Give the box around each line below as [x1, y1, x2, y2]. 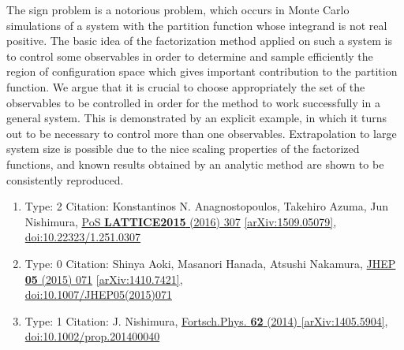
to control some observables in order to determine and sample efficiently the [6, 47, 373, 64]
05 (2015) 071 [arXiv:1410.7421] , [24, 270, 183, 287]
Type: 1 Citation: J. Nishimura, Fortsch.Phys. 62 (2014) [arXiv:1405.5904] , [24, 312, 388, 329]
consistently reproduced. [6, 171, 124, 188]
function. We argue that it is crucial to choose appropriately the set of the [6, 78, 365, 95]
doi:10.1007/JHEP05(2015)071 [24, 286, 172, 303]
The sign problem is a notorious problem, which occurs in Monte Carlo [6, 2, 350, 17]
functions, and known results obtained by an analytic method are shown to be [6, 155, 384, 172]
